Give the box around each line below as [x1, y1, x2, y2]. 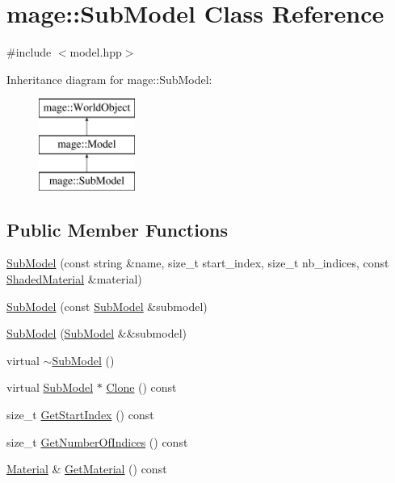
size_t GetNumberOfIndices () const [6, 433, 188, 450]
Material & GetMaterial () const [6, 460, 167, 477]
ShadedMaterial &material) [6, 271, 142, 288]
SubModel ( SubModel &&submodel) [6, 325, 187, 342]
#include [6, 44, 52, 61]
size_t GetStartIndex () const [6, 406, 154, 423]
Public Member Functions [6, 216, 228, 241]
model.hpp [69, 44, 122, 61]
